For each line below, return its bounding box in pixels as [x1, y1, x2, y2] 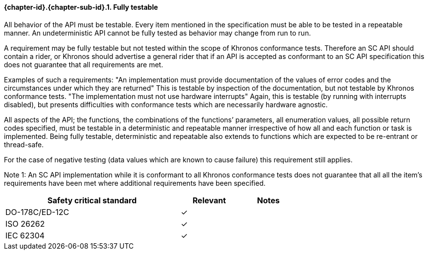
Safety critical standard [47, 195, 137, 205]
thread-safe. [4, 140, 44, 149]
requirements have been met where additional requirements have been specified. [4, 178, 266, 187]
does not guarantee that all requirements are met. [4, 60, 163, 69]
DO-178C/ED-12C [5, 207, 69, 217]
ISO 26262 [5, 218, 45, 229]
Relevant [192, 195, 226, 205]
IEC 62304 [5, 230, 45, 240]
